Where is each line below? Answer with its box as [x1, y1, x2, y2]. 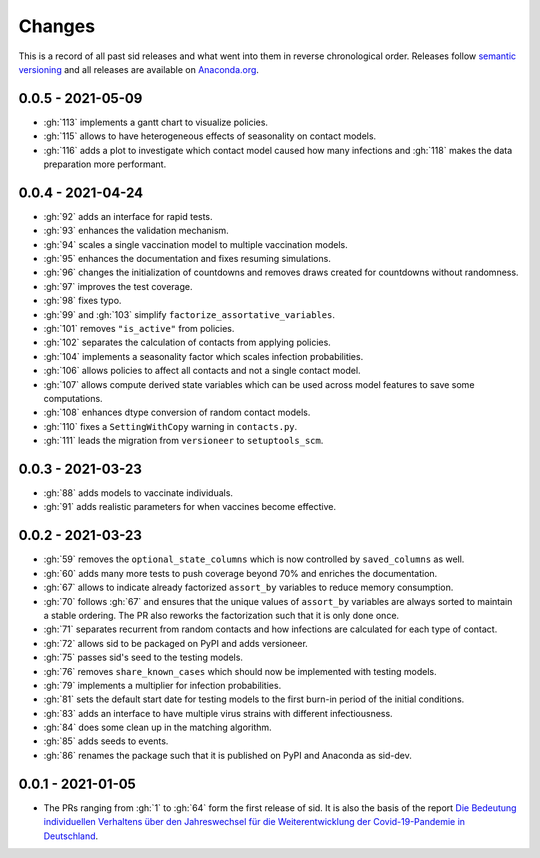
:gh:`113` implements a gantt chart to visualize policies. [43, 116, 269, 128]
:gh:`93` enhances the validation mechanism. [43, 225, 229, 237]
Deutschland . [43, 830, 99, 842]
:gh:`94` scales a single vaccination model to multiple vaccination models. [43, 238, 349, 250]
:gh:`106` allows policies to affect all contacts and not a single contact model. [43, 365, 361, 377]
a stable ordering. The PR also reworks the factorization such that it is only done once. [43, 609, 400, 621]
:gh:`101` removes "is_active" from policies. [43, 323, 235, 335]
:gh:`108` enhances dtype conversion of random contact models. [43, 406, 311, 419]
